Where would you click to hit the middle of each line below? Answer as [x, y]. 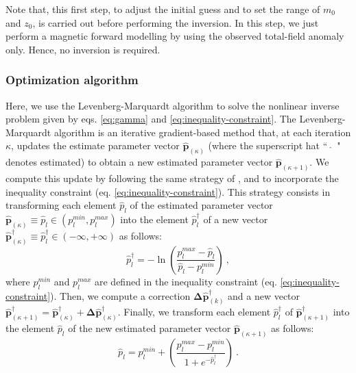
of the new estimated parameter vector [150, 328]
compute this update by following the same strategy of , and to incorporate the [172, 178]
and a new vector [264, 295]
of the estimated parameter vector [201, 205]
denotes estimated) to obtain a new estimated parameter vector [139, 162]
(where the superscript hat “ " [274, 145]
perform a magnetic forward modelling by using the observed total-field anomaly [175, 36]
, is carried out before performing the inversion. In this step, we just [176, 22]
